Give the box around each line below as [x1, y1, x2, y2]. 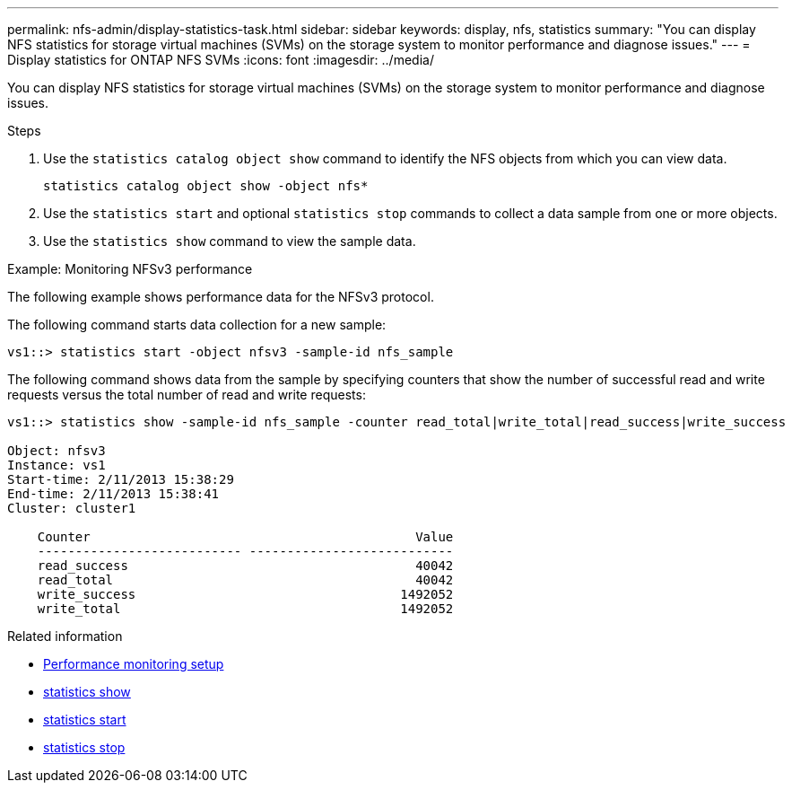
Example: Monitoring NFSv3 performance [7, 261, 253, 276]
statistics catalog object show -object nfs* [43, 179, 369, 193]
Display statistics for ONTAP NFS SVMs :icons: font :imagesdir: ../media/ [7, 52, 434, 67]
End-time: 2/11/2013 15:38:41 [7, 487, 220, 501]
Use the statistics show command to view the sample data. [43, 233, 416, 249]
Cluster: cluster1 [7, 501, 136, 515]
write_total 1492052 [37, 601, 454, 616]
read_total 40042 [37, 573, 454, 587]
